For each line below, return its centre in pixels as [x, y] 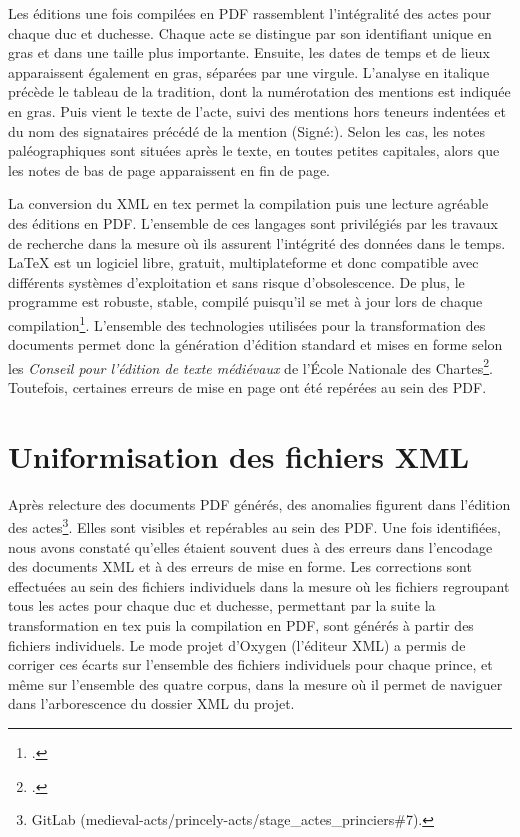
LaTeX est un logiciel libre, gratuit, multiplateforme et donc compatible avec [243, 262]
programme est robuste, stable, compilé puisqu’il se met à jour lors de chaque [245, 301]
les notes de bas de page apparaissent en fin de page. [169, 169]
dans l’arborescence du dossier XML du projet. [151, 703]
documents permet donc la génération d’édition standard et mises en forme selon [255, 344]
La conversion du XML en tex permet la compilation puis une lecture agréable [248, 203]
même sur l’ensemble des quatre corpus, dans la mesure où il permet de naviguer [255, 683]
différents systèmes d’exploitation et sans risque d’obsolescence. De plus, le [236, 281]
